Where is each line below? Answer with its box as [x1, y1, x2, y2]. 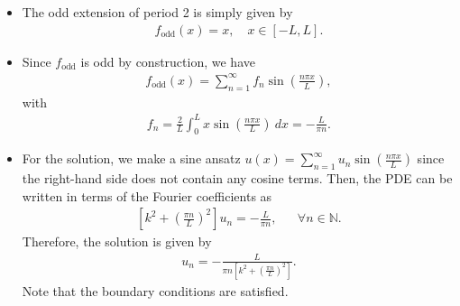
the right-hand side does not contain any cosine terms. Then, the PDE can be [22, 169, 453, 188]
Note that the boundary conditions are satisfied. [22, 281, 289, 300]
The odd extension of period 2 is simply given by [22, 3, 293, 21]
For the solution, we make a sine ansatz [22, 149, 241, 168]
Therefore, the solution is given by [22, 232, 212, 251]
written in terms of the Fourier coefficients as [22, 186, 272, 205]
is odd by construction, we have [80, 51, 255, 70]
